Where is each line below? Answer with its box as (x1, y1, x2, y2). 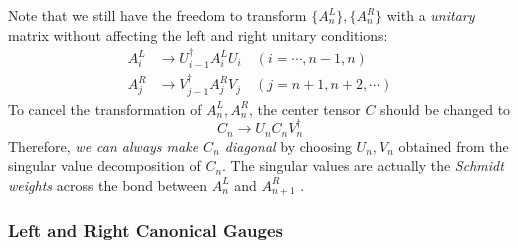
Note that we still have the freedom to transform (8, 5, 307, 25)
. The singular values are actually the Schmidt (222, 155, 504, 176)
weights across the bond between (8, 174, 207, 195)
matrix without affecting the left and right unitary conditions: (8, 24, 388, 45)
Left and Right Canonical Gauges (8, 218, 283, 243)
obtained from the (398, 135, 509, 156)
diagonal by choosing (224, 135, 352, 156)
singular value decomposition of (8, 155, 201, 176)
